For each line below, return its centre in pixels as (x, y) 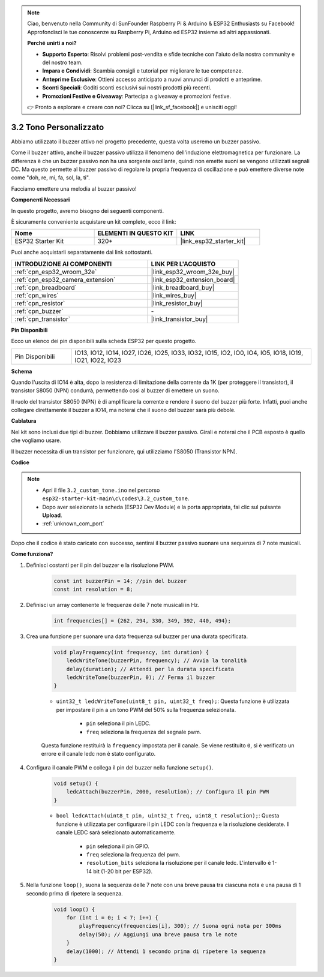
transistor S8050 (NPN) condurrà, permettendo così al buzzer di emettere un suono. (115, 390)
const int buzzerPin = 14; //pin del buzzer (120, 581)
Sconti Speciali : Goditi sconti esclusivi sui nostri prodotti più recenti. (127, 88)
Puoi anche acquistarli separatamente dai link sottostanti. (82, 252)
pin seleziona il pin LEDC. (118, 723)
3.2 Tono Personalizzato (58, 127)
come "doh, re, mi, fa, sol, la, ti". (50, 178)
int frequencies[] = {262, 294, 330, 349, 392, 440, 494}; (142, 620)
